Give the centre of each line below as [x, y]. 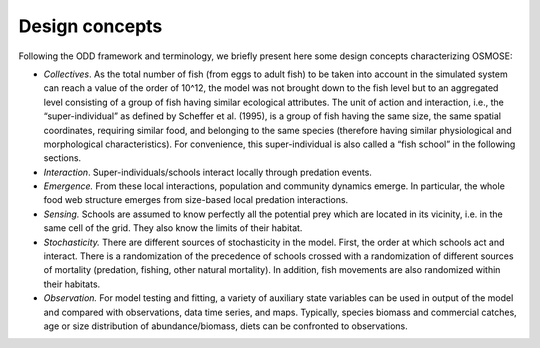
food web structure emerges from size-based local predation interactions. [196, 200]
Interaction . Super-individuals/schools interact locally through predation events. [207, 172]
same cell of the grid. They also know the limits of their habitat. [173, 228]
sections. [62, 158]
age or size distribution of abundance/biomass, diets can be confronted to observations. [226, 326]
